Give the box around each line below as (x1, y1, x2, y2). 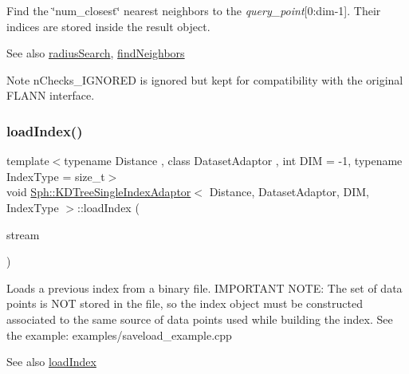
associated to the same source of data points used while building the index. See (6, 310, 393, 327)
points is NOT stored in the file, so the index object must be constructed (6, 295, 363, 312)
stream (6, 226, 40, 242)
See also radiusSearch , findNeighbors (6, 45, 185, 61)
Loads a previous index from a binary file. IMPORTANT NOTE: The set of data (6, 279, 403, 296)
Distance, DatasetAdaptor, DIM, (209, 183, 369, 200)
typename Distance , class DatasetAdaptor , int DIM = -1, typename (64, 152, 403, 169)
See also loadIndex (6, 353, 96, 370)
